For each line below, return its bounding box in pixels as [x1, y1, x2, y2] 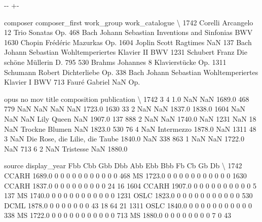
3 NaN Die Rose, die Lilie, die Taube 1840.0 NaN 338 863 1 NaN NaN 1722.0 [4, 133, 244, 144]
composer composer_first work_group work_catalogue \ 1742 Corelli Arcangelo [4, 17, 253, 27]
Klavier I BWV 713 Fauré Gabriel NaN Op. [4, 77, 140, 87]
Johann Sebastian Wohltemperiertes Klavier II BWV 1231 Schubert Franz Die [4, 47, 247, 57]
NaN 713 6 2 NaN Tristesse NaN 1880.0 [4, 143, 128, 154]
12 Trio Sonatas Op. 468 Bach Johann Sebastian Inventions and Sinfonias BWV [4, 27, 253, 38]
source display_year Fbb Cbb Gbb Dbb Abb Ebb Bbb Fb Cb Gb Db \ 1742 [4, 160, 242, 171]
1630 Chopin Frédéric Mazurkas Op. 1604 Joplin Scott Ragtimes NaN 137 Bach [4, 36, 252, 47]
